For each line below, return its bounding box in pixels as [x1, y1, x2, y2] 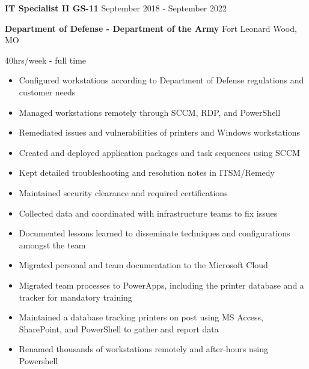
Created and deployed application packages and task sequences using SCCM [19, 146, 300, 158]
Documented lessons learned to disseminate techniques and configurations [19, 227, 290, 239]
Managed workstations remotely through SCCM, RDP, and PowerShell [19, 106, 281, 118]
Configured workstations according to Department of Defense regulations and [19, 74, 304, 86]
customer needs [19, 85, 76, 98]
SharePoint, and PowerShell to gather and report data [19, 322, 219, 335]
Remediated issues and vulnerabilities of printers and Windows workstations [19, 126, 301, 139]
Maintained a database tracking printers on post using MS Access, [19, 311, 263, 323]
